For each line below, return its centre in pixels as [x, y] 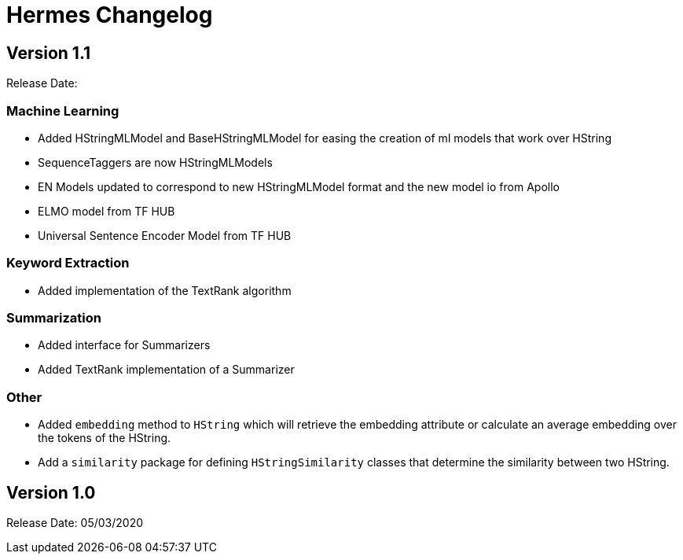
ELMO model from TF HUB [106, 211]
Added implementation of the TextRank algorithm [165, 290]
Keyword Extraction [68, 263]
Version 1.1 [49, 53]
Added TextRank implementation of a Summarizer [166, 370]
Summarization [54, 318]
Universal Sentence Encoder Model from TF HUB [165, 235]
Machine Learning [63, 111]
